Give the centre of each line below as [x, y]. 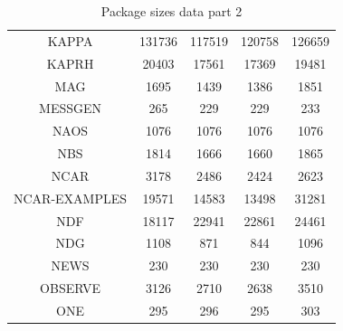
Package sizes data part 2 [171, 11]
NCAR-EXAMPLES [71, 198]
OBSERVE [70, 288]
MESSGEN [71, 108]
